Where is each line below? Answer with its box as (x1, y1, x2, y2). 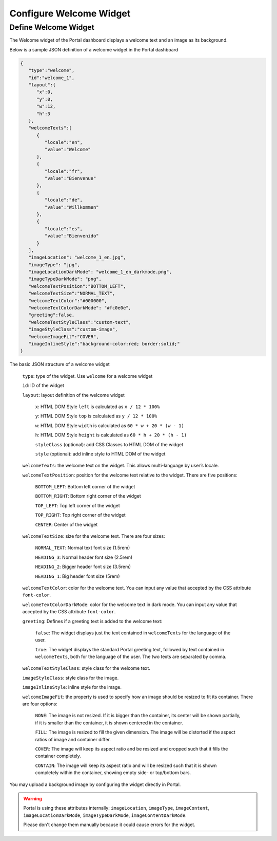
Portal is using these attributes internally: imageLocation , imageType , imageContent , (23, 805, 210, 811)
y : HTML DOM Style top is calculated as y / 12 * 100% (35, 413, 157, 419)
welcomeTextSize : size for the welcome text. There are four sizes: (22, 533, 165, 539)
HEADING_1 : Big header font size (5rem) (35, 573, 120, 579)
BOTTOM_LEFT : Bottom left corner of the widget (35, 484, 135, 490)
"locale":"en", (44, 139, 83, 145)
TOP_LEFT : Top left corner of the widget (35, 502, 120, 508)
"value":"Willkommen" (44, 204, 100, 210)
